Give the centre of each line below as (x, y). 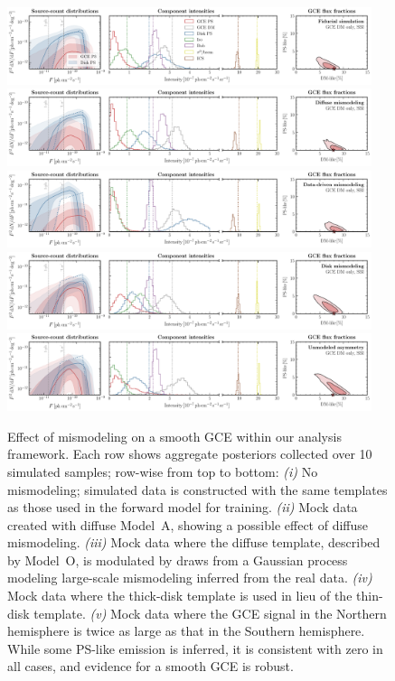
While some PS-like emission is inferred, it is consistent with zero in (195, 648)
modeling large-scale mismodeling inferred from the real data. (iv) (190, 578)
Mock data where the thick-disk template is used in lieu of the (180, 596)
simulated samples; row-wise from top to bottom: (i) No (163, 471)
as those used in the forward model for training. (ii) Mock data (183, 507)
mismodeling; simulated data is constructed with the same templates (197, 489)
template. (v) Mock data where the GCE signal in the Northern (210, 613)
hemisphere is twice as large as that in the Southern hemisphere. (186, 631)
